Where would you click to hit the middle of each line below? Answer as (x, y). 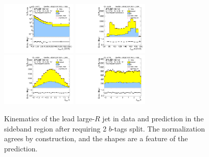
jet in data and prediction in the (153, 118)
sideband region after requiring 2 (55, 128)
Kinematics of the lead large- (50, 118)
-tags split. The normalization (158, 128)
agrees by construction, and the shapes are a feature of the (96, 138)
